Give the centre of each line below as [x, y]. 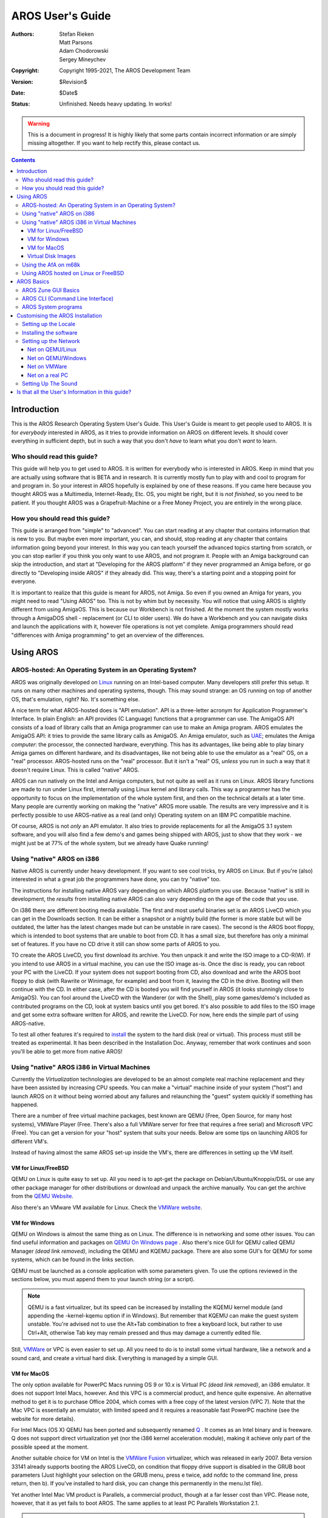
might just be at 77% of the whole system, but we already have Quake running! [110, 843]
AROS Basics [33, 282]
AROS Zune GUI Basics [51, 290]
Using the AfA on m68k [51, 265]
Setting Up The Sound [50, 383]
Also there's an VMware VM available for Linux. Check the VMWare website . [107, 1207]
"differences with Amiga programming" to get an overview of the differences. [108, 635]
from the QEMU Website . [43, 1196]
